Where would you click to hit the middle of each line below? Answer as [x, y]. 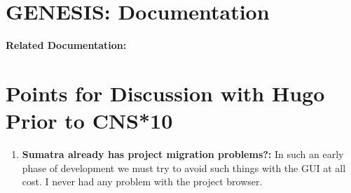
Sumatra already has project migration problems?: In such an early [183, 154]
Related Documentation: [66, 45]
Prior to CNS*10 [89, 121]
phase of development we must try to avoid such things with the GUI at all [184, 167]
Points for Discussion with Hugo [165, 93]
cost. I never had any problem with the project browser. [142, 181]
